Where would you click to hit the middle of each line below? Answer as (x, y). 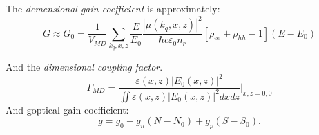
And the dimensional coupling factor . (84, 67)
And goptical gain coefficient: (67, 109)
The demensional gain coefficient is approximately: (113, 8)
